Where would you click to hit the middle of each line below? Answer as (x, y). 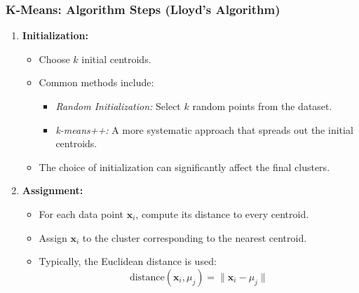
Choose (54, 59)
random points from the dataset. (262, 106)
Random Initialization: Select (118, 106)
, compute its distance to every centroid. (222, 213)
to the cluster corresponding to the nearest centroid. (195, 237)
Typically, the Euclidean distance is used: (128, 261)
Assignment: (53, 190)
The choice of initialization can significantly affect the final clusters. (184, 166)
